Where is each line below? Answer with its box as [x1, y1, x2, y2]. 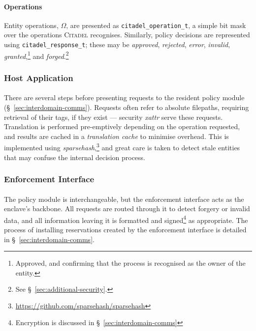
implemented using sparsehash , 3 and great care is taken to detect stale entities [4, 141, 240, 153]
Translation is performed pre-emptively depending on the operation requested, [4, 121, 240, 132]
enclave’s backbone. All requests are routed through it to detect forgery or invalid [4, 203, 250, 214]
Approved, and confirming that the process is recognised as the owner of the [15, 258, 246, 268]
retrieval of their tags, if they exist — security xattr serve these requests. [4, 111, 223, 122]
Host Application [4, 71, 73, 83]
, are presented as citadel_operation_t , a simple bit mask [66, 20, 246, 30]
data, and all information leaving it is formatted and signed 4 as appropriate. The [4, 213, 248, 225]
